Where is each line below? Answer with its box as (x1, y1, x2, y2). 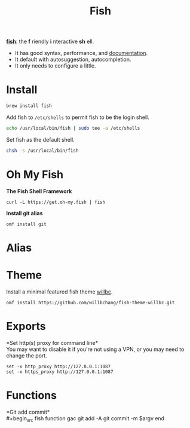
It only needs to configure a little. (14, 62, 97, 69)
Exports (6, 320, 46, 333)
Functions (6, 389, 57, 402)
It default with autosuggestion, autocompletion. (14, 56, 131, 63)
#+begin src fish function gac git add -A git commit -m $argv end (6, 414, 165, 423)
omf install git (6, 221, 47, 227)
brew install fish (6, 103, 52, 109)
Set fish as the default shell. (6, 136, 75, 143)
